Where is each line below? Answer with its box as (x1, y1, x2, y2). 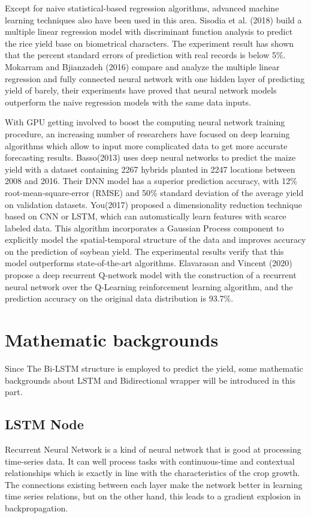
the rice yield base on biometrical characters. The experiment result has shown (5, 37, 294, 49)
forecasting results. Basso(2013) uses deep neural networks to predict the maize (5, 151, 296, 164)
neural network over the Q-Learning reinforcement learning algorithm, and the (5, 280, 293, 293)
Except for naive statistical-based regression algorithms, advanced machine (5, 2, 279, 14)
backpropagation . (5, 501, 68, 514)
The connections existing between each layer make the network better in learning (5, 478, 303, 490)
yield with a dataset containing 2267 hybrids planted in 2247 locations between (5, 162, 295, 175)
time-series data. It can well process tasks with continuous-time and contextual (5, 454, 295, 467)
